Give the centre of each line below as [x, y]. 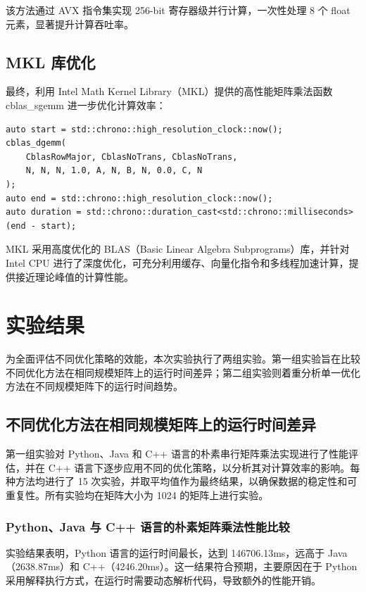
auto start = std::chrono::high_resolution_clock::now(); [144, 129]
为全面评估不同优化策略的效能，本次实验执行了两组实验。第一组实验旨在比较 [183, 359]
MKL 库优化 [51, 62]
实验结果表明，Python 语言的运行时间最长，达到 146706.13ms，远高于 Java [177, 552]
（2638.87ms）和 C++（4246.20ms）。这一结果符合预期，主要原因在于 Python [182, 566]
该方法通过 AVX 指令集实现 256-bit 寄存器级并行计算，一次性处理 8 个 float [178, 10]
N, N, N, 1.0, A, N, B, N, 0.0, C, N [114, 171]
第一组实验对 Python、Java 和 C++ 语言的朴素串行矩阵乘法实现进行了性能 [177, 454]
